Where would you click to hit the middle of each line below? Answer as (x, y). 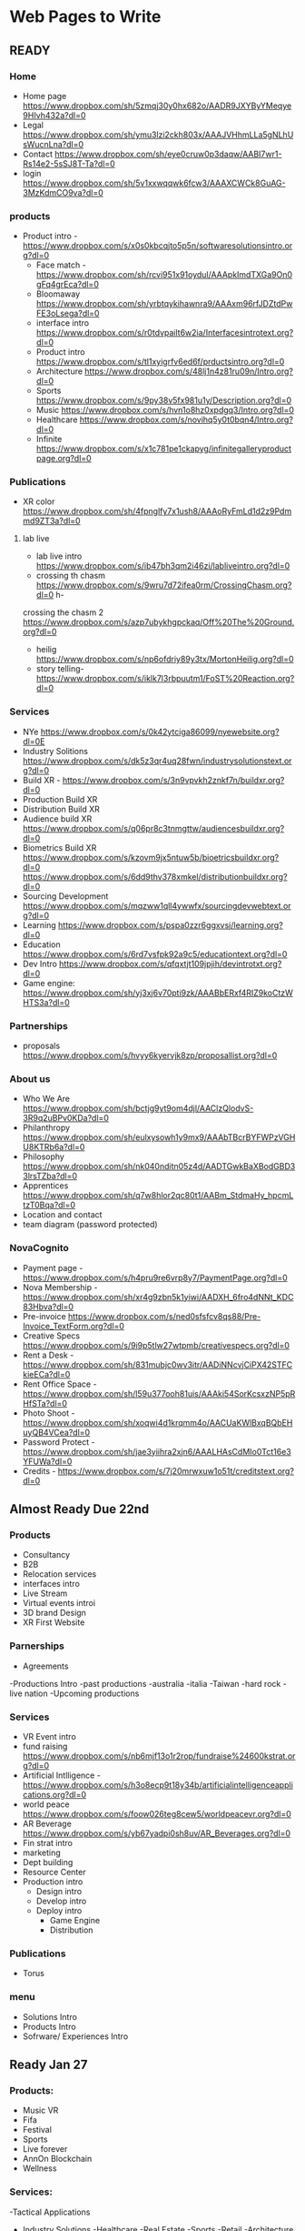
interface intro (62, 323)
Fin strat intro (47, 1842)
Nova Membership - (60, 1287)
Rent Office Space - (59, 1384)
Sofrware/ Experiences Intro (75, 2036)
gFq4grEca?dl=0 (68, 285)
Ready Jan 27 (49, 2064)
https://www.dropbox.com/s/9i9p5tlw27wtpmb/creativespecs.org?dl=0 (156, 1345)
